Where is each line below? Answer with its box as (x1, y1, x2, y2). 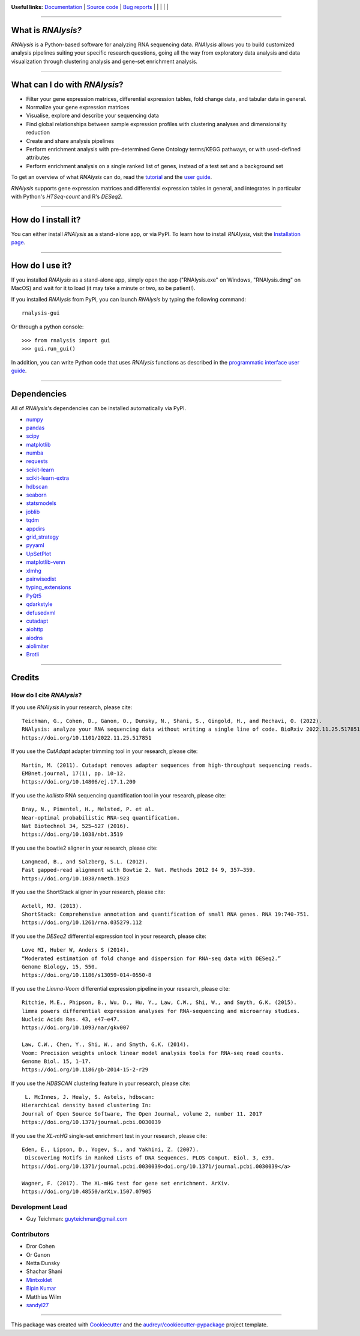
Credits (11, 673, 40, 683)
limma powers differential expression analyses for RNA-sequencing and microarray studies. (22, 1008, 300, 1014)
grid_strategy (26, 533, 59, 540)
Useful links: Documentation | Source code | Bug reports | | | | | (11, 4, 169, 10)
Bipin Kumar (26, 1285, 56, 1292)
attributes (26, 154, 50, 162)
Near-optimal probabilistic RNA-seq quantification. (22, 814, 180, 821)
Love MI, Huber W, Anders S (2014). (22, 946, 130, 954)
